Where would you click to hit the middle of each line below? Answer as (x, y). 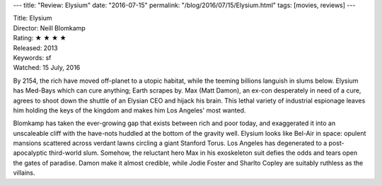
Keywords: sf (32, 57)
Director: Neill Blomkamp (50, 28)
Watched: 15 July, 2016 (47, 68)
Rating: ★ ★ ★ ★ (40, 38)
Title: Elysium (33, 18)
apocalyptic (30, 153)
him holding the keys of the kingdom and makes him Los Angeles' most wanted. (129, 110)
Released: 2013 (35, 48)
